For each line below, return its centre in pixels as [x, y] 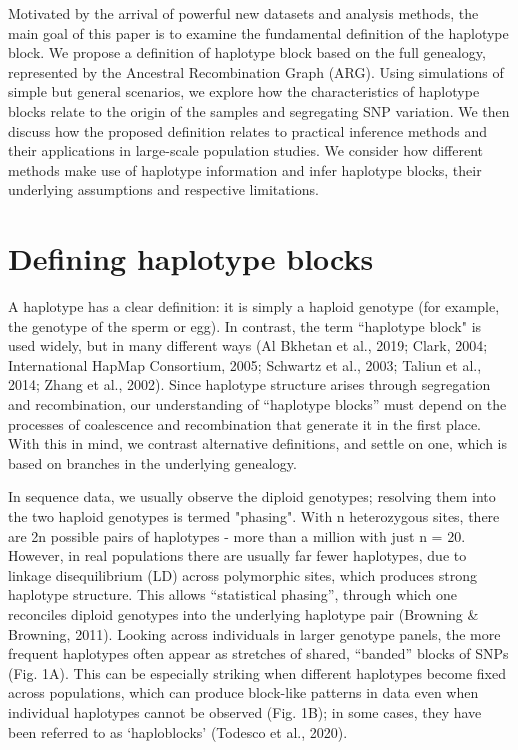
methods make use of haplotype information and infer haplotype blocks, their [245, 169]
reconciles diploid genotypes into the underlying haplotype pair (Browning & [243, 613]
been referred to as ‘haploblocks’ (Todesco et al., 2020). [178, 731]
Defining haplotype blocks [191, 258]
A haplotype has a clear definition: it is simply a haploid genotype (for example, [254, 306]
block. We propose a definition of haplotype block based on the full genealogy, [247, 52]
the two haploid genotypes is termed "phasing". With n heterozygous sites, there [254, 516]
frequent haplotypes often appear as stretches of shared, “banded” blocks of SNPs [258, 653]
